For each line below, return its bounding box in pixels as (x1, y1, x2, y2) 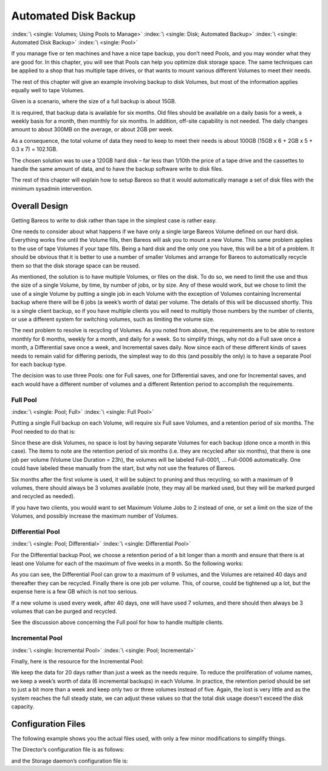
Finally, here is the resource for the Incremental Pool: (11, 657, 144, 665)
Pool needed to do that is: (11, 428, 76, 435)
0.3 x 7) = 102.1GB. (11, 146, 58, 153)
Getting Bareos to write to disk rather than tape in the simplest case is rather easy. (11, 216, 217, 224)
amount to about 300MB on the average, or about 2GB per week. (11, 126, 174, 133)
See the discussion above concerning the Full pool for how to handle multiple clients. (11, 619, 224, 626)
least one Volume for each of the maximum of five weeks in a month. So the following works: (11, 560, 244, 567)
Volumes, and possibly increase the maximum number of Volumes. (11, 512, 179, 519)
